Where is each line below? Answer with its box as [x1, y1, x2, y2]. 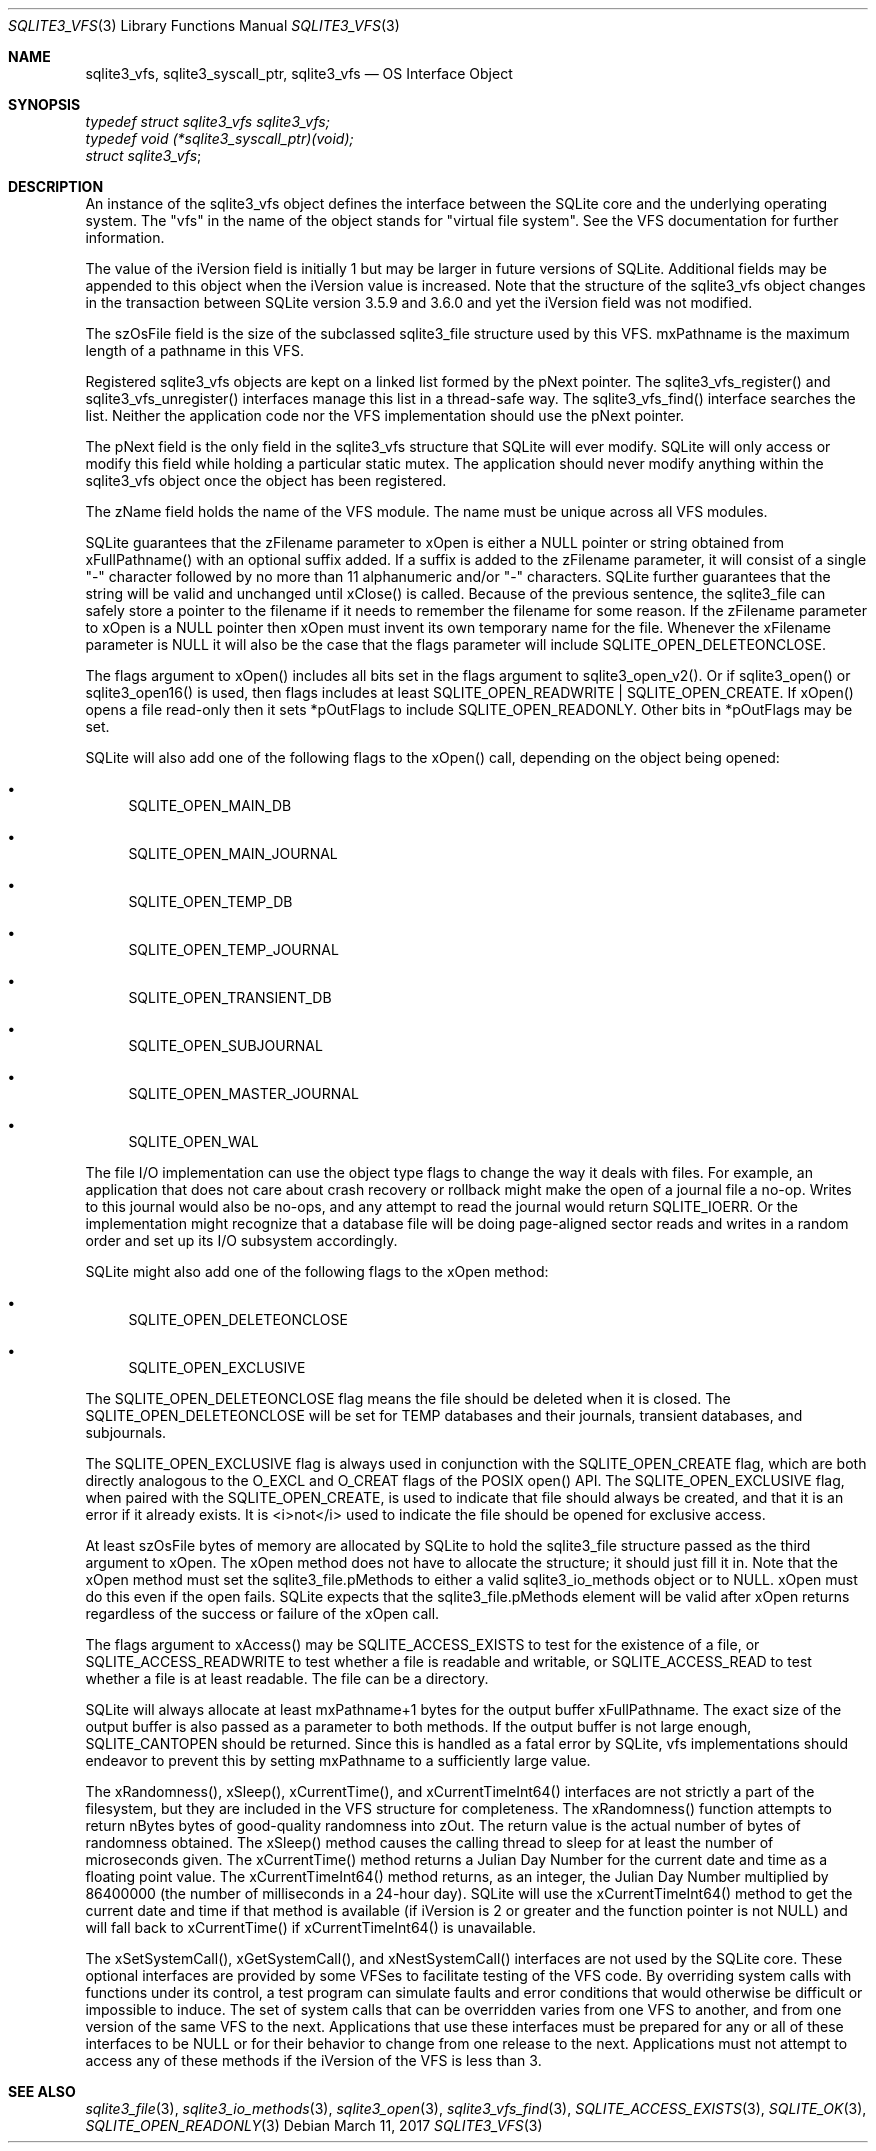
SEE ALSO [8, 2083, 76, 2100]
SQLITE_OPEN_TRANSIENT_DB [128, 989, 332, 1006]
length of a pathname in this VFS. [85, 342, 304, 359]
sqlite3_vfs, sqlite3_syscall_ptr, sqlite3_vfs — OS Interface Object [85, 65, 513, 82]
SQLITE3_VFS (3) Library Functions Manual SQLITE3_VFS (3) [8, 17, 400, 34]
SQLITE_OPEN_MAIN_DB [128, 797, 292, 814]
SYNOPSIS [8, 96, 81, 113]
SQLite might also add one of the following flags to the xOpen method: [85, 1263, 549, 1280]
